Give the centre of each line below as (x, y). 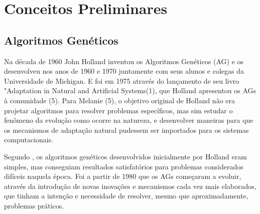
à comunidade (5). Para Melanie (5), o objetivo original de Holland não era (120, 100)
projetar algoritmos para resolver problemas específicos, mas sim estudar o (118, 110)
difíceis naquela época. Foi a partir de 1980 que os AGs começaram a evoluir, (123, 176)
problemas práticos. (34, 205)
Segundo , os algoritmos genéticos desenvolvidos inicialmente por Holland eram (125, 156)
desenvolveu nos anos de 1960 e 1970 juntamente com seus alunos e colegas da (124, 71)
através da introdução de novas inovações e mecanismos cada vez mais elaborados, (130, 186)
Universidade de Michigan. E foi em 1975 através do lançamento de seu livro (122, 80)
